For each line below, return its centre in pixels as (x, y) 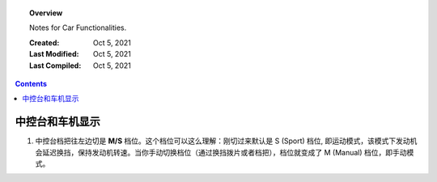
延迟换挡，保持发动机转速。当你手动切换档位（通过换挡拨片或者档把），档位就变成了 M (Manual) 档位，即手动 (224, 152)
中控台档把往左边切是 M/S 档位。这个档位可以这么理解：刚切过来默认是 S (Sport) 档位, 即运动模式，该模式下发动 (223, 141)
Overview (46, 13)
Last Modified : (54, 54)
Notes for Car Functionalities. (78, 28)
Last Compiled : (55, 66)
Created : (45, 42)
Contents (31, 83)
